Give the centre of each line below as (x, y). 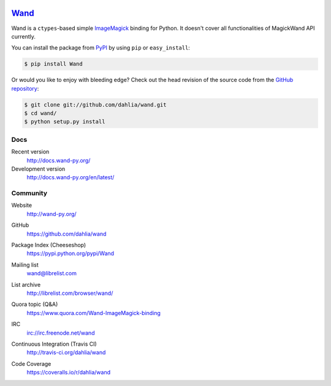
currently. (24, 36)
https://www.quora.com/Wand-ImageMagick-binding (93, 313)
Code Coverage (31, 363)
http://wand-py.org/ (51, 213)
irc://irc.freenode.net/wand (61, 333)
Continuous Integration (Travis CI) (54, 344)
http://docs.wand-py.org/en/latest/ (70, 177)
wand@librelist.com (51, 273)
